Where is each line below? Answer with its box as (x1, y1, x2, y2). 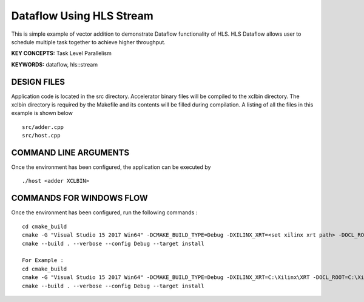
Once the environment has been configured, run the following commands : (11, 209, 198, 216)
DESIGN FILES (11, 76, 65, 87)
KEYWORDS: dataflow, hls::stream (11, 61, 98, 68)
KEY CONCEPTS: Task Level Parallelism (11, 50, 112, 57)
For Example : (22, 257, 64, 264)
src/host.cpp (22, 132, 61, 139)
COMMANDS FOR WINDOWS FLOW (11, 193, 148, 203)
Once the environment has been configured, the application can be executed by (11, 163, 211, 171)
